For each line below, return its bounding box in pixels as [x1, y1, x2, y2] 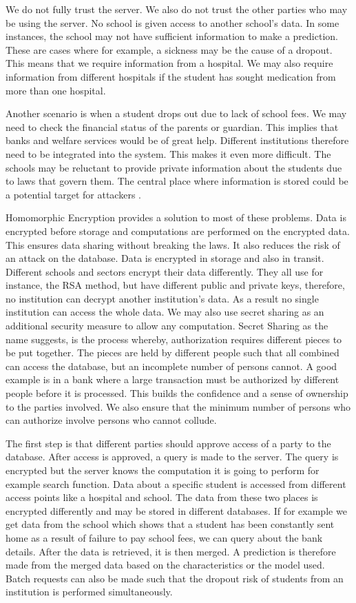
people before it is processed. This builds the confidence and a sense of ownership [6, 386, 348, 400]
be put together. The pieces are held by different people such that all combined [6, 345, 339, 360]
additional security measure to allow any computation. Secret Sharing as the [6, 318, 328, 333]
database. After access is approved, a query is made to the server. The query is [6, 449, 339, 464]
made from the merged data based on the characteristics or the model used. [6, 558, 325, 572]
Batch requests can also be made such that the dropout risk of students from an [6, 571, 344, 585]
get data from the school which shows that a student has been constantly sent [6, 517, 335, 531]
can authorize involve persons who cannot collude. [6, 413, 217, 427]
